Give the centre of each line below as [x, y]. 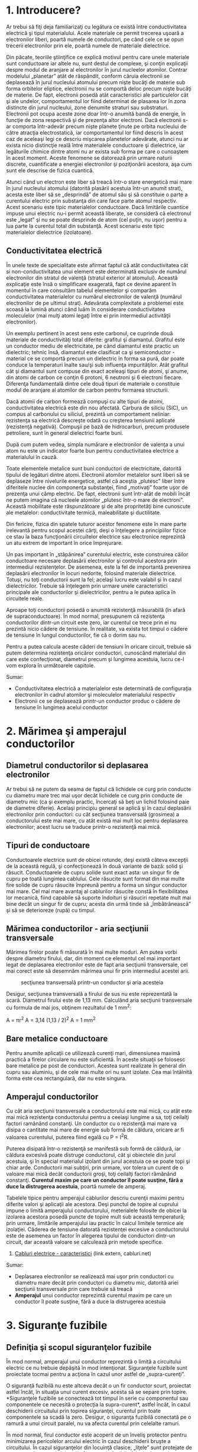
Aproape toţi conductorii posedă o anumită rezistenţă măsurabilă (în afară [96, 610]
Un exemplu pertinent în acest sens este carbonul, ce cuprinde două [90, 333]
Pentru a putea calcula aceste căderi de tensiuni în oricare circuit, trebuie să [99, 646]
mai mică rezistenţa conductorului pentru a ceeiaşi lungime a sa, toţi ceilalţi [98, 1117]
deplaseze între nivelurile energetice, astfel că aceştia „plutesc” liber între [95, 481]
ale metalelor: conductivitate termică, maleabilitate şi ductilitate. [84, 512]
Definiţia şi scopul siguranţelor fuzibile [79, 1347]
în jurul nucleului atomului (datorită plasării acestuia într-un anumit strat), [95, 188]
